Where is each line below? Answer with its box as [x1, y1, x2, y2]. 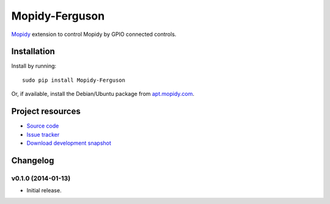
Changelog [11, 155, 54, 166]
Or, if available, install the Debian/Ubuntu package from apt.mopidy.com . [11, 90, 195, 98]
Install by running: [11, 62, 57, 70]
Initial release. [26, 187, 62, 194]
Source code [26, 122, 59, 129]
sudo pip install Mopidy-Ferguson [22, 76, 125, 84]
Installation [11, 46, 55, 57]
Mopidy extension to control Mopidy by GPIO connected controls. [11, 31, 177, 38]
